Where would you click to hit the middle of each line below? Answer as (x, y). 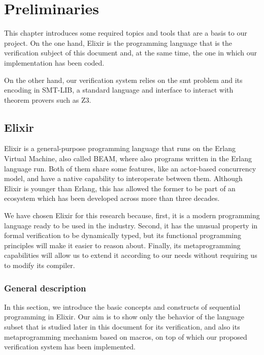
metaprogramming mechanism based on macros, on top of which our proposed (126, 336)
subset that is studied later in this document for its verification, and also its (122, 327)
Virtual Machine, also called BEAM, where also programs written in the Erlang (128, 158)
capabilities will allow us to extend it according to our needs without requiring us (131, 255)
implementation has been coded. (54, 62)
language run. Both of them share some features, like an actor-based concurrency (130, 168)
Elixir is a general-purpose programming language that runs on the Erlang (120, 148)
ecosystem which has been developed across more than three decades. (112, 198)
